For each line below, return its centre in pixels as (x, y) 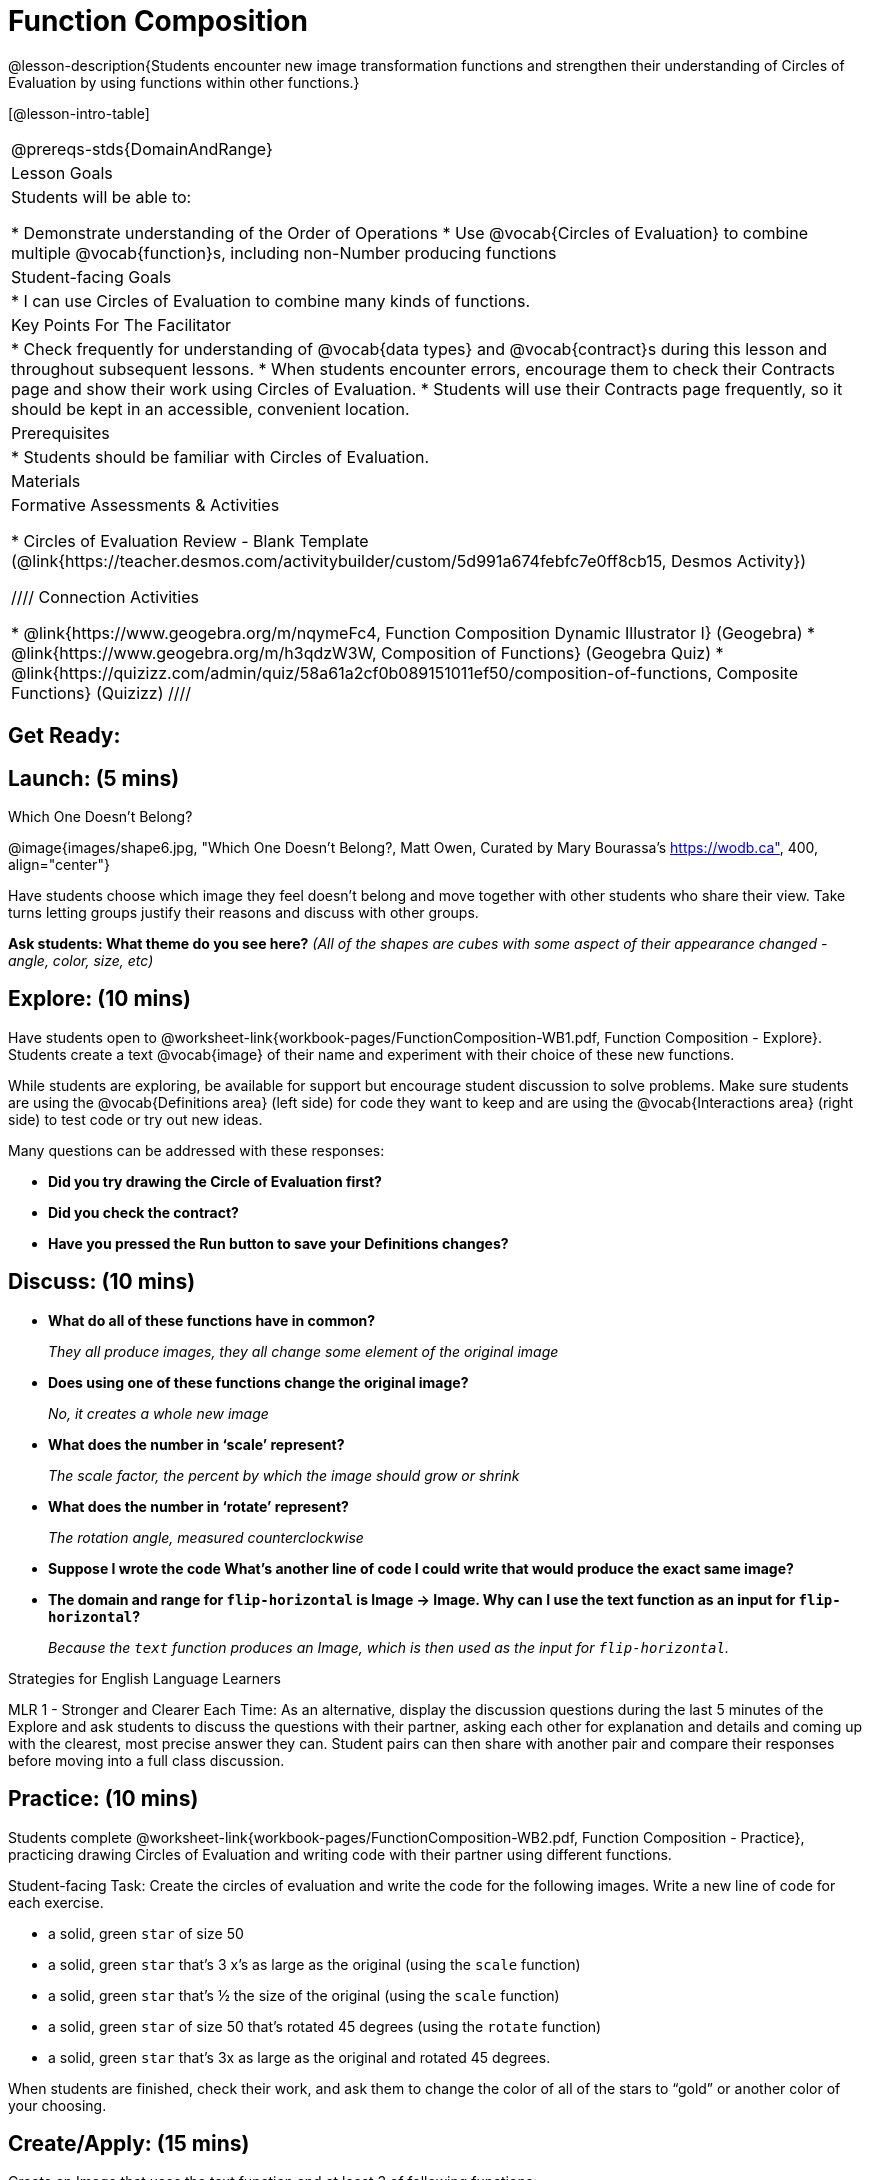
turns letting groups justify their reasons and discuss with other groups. (243, 913)
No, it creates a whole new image (158, 1413)
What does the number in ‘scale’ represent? (196, 1444)
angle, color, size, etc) (81, 961)
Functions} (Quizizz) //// (101, 692)
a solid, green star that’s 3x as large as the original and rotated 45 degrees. (299, 2057)
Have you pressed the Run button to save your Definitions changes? (278, 1243)
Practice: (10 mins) (103, 1799)
